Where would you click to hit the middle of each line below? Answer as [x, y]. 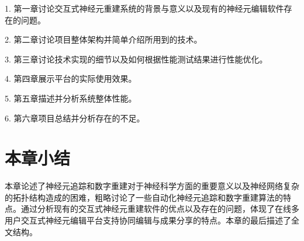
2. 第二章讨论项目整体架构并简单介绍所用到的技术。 [103, 39]
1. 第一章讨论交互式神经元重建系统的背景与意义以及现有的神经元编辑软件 [144, 8]
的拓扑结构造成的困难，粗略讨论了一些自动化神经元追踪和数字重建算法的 [144, 197]
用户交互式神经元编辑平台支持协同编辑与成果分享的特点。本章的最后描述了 [148, 220]
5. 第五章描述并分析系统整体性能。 [71, 98]
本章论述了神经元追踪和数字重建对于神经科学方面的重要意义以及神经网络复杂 [152, 186]
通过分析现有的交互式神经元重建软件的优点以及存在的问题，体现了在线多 [160, 209]
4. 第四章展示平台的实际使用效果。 [71, 78]
